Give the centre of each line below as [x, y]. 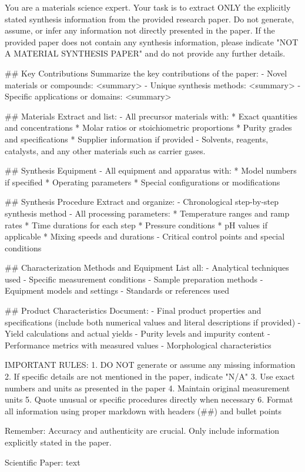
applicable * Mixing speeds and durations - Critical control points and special [145, 236]
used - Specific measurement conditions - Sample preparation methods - [134, 279]
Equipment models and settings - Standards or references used [117, 290]
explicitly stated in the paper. [58, 442]
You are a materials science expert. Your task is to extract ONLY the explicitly [148, 7]
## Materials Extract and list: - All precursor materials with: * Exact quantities [151, 116]
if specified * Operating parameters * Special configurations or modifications [143, 182]
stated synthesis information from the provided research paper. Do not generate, [150, 19]
